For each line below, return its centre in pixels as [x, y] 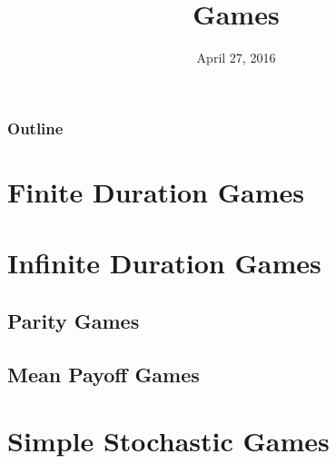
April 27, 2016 [236, 58]
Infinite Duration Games [164, 263]
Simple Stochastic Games [168, 441]
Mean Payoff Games [104, 374]
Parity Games [74, 320]
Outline [35, 128]
